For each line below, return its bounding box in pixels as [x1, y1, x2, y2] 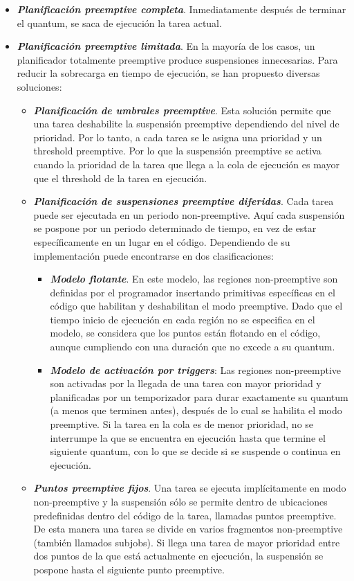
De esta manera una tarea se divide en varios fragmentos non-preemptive [33, 521, 343, 536]
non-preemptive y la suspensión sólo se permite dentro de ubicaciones [33, 494, 328, 508]
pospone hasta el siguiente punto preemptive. [33, 562, 225, 576]
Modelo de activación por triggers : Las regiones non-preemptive [50, 362, 342, 377]
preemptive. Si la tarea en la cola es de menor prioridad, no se [50, 417, 314, 431]
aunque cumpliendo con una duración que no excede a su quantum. [50, 339, 335, 354]
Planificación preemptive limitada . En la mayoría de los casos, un [17, 39, 315, 53]
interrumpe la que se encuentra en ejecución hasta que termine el [50, 430, 326, 445]
